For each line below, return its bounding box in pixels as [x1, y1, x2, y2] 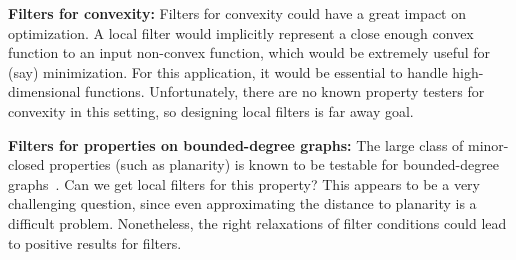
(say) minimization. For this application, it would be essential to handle [8, 61, 448, 82]
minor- [468, 134, 509, 155]
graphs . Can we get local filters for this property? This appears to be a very [8, 173, 480, 194]
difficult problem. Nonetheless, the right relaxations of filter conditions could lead [8, 212, 507, 233]
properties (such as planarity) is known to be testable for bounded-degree [49, 154, 500, 175]
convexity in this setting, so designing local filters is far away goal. [8, 100, 414, 121]
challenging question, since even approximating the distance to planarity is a [8, 193, 477, 214]
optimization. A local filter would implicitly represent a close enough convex [8, 22, 474, 43]
